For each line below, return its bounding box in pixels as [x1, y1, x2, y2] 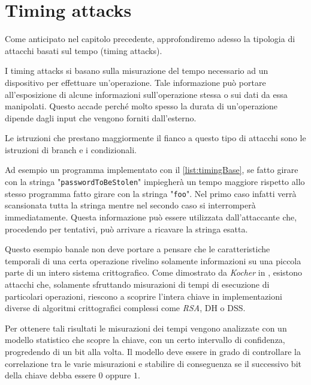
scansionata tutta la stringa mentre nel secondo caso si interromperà [5, 199, 256, 211]
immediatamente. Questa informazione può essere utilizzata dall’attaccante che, [5, 210, 297, 223]
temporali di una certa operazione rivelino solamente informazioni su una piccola [5, 254, 301, 267]
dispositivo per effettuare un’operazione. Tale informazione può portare [5, 76, 266, 88]
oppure [105, 369, 131, 381]
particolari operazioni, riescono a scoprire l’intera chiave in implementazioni [5, 290, 282, 302]
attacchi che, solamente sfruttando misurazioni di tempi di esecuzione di [5, 277, 270, 290]
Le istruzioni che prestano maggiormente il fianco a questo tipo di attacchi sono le [5, 132, 306, 144]
